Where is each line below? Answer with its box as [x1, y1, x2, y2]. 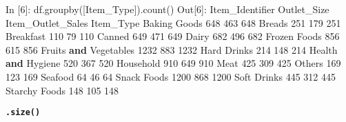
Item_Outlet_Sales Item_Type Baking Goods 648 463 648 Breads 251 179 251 [6, 15, 341, 30]
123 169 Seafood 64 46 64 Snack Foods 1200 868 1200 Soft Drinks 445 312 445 [6, 69, 336, 83]
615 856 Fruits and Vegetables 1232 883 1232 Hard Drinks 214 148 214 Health [6, 42, 338, 57]
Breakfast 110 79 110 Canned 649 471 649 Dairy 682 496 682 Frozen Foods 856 [6, 29, 340, 43]
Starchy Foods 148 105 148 [6, 83, 119, 97]
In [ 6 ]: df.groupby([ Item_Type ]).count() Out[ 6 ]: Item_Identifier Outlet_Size [6, 2, 329, 16]
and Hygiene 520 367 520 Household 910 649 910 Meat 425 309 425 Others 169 [6, 56, 341, 70]
